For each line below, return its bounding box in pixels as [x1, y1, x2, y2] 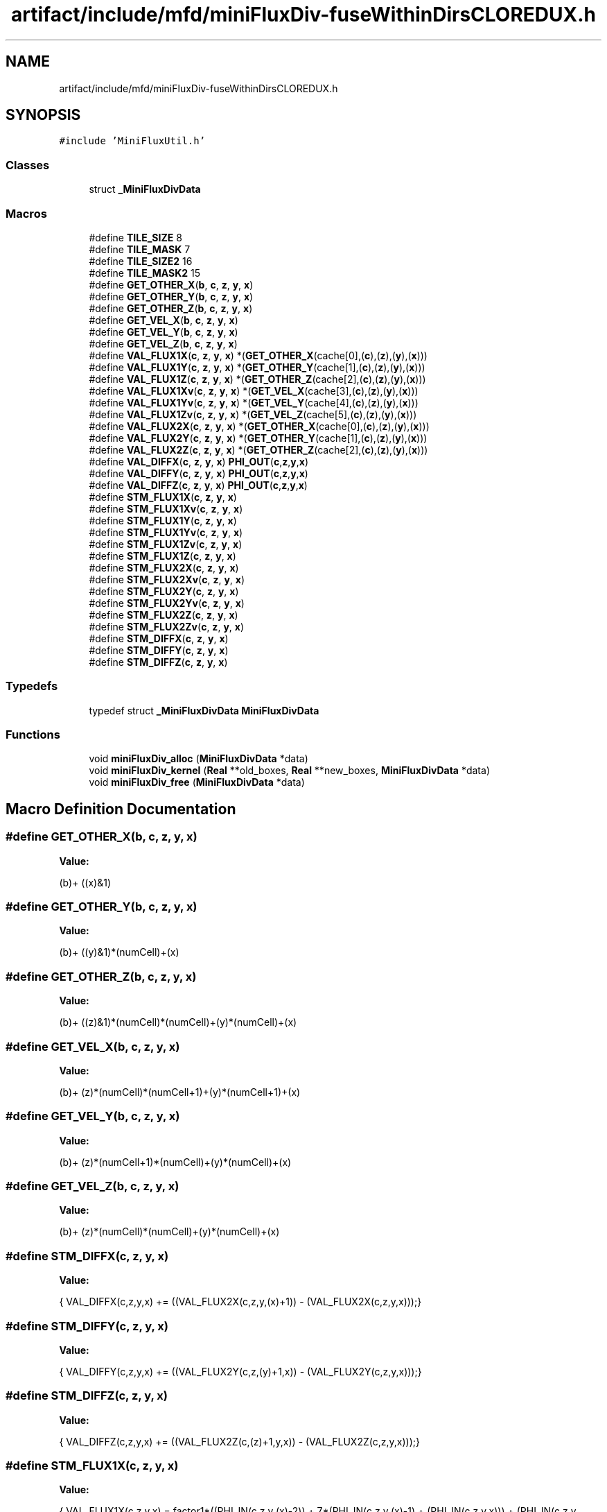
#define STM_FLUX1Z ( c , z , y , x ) [89, 549, 236, 562]
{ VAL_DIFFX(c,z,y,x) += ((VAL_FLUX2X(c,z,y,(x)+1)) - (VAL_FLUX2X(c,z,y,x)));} [59, 1296, 422, 1308]
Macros [6, 206, 47, 221]
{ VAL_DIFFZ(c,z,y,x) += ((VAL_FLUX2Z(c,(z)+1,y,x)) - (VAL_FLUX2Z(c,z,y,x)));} [59, 1435, 420, 1447]
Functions [6, 728, 60, 742]
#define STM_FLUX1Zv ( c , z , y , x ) [89, 538, 243, 550]
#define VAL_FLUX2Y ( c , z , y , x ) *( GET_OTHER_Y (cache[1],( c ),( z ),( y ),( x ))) [89, 431, 428, 444]
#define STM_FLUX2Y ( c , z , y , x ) [89, 585, 239, 597]
